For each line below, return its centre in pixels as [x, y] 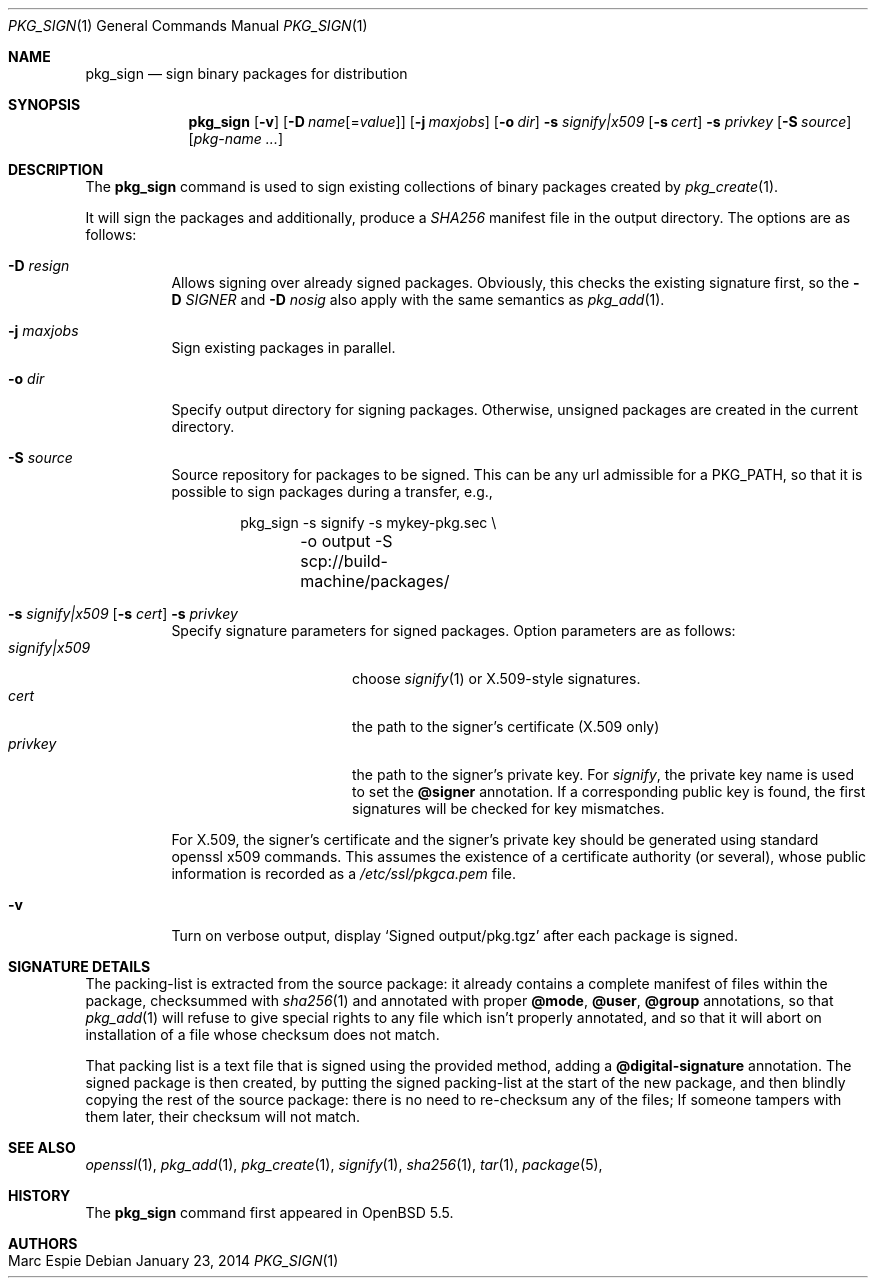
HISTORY [39, 1195]
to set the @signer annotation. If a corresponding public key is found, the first [609, 791]
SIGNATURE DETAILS [79, 966]
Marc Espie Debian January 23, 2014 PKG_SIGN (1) [173, 1260]
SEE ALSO [42, 1147]
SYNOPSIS [44, 104]
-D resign [39, 265]
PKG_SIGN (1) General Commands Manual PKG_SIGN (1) [188, 25]
